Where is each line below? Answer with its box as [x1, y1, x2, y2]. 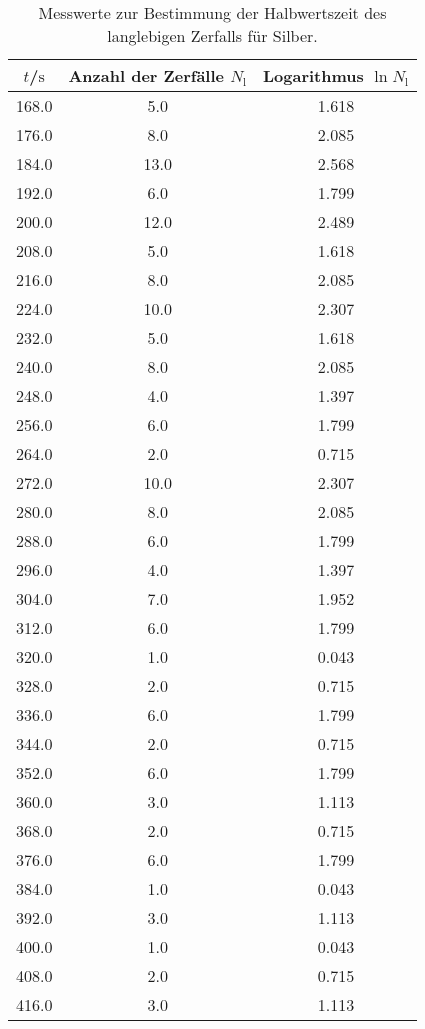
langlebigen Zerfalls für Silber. [107, 24, 318, 47]
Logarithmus [263, 64, 364, 87]
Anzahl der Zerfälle [68, 64, 224, 87]
